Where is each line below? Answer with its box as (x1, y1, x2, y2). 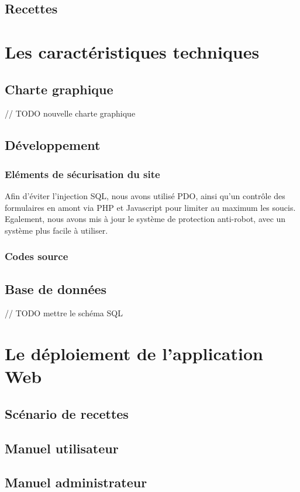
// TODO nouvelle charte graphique (5, 107, 136, 119)
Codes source (5, 249, 68, 264)
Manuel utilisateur (5, 439, 119, 457)
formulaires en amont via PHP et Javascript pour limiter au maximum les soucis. (5, 201, 296, 213)
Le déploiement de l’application (5, 341, 263, 365)
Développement (5, 136, 101, 154)
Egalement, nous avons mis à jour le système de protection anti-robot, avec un (5, 213, 286, 225)
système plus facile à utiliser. (5, 224, 108, 236)
